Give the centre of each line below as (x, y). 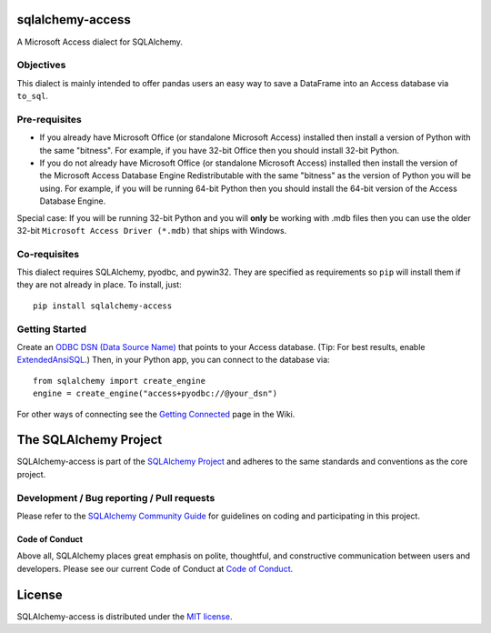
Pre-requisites (49, 119)
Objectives (41, 65)
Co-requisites (48, 254)
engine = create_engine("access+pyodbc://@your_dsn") (155, 394)
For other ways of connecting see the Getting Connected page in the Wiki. (156, 414)
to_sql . (33, 96)
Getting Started (51, 329)
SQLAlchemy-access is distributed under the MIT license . (125, 616)
